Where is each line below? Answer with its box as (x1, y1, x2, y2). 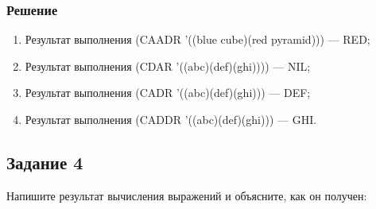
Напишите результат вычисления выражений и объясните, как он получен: (6, 187, 367, 203)
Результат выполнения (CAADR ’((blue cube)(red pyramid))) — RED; (25, 31, 370, 48)
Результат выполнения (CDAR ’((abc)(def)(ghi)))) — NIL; (25, 57, 311, 74)
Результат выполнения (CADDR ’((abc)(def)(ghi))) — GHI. (25, 111, 317, 127)
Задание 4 (6, 149, 83, 174)
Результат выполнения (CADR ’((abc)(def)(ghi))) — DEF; (25, 84, 311, 101)
